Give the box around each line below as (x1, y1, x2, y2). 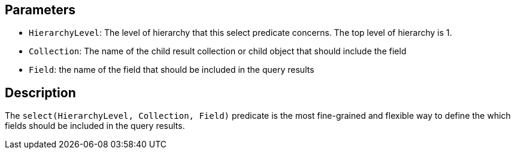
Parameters (5, 2, 75, 17)
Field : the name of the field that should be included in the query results (29, 64, 314, 75)
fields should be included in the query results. (5, 121, 185, 131)
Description (5, 85, 76, 100)
